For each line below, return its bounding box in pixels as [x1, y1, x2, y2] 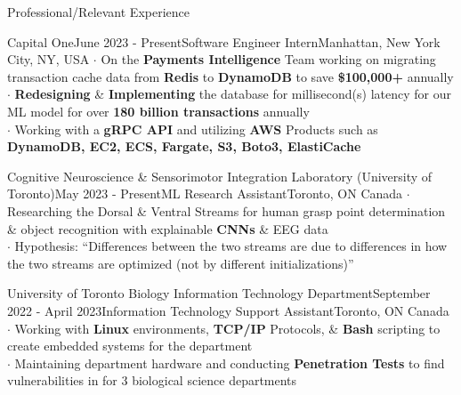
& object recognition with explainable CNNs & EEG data [7, 219, 328, 238]
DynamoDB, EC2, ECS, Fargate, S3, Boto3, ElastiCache [7, 137, 361, 156]
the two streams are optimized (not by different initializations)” [7, 254, 354, 272]
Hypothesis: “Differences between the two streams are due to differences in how [14, 237, 448, 255]
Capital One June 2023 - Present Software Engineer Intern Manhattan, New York [7, 32, 441, 51]
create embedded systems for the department [7, 336, 253, 355]
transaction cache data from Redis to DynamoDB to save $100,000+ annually [7, 67, 454, 85]
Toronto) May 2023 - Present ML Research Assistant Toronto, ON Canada [7, 184, 403, 203]
